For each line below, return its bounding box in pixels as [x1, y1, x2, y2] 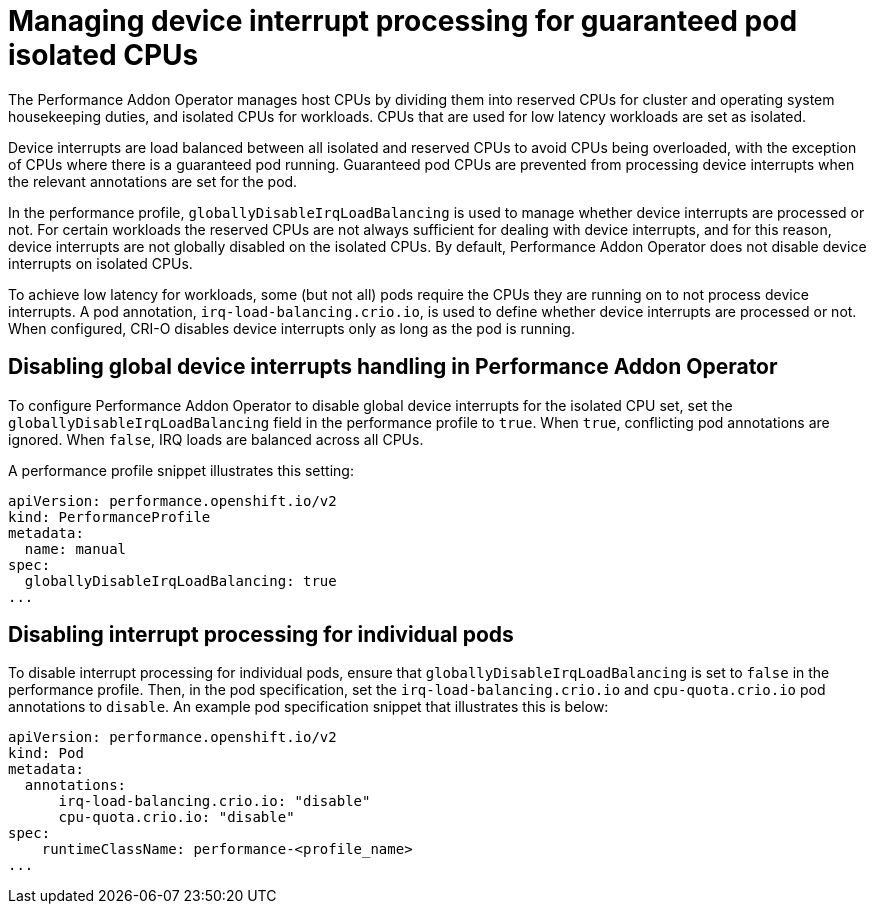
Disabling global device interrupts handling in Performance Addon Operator [8, 354, 778, 380]
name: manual [24, 540, 127, 557]
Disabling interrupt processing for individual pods [8, 622, 514, 648]
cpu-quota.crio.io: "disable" [58, 809, 295, 826]
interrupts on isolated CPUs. [8, 254, 193, 272]
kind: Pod [8, 745, 84, 762]
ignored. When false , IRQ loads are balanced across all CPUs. [8, 430, 424, 448]
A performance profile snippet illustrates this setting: [8, 461, 354, 479]
